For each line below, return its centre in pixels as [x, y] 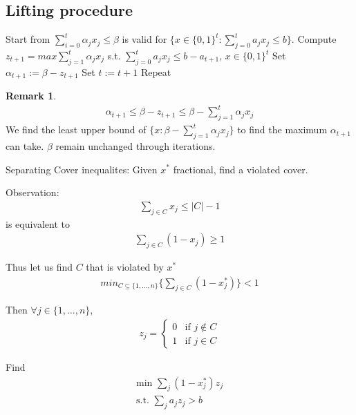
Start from [28, 39]
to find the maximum [282, 129]
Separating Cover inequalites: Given [82, 169]
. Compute [314, 39]
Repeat [156, 71]
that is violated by [125, 267]
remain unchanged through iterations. [135, 145]
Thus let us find [39, 267]
